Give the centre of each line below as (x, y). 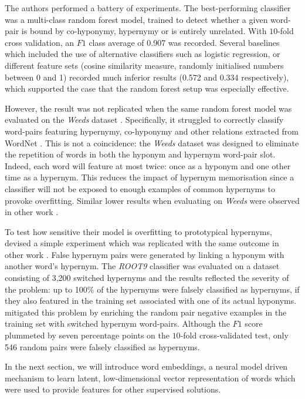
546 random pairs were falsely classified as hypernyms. (102, 346)
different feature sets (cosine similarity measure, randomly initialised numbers (144, 65)
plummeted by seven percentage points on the (87, 335)
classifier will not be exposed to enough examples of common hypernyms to (140, 188)
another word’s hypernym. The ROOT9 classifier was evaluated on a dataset (142, 266)
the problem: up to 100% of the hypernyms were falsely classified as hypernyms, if (152, 289)
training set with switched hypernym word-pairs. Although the (117, 323)
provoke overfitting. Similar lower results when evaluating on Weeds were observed (152, 200)
